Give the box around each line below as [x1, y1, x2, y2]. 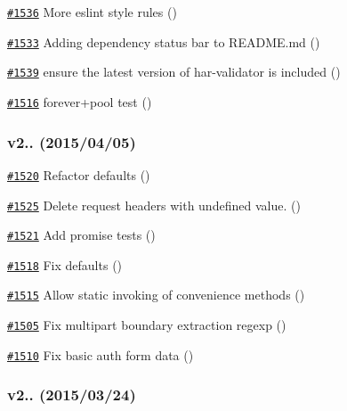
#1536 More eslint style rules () [7, 3, 177, 21]
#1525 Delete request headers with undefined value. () [7, 195, 301, 214]
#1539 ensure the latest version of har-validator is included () [7, 62, 341, 81]
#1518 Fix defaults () [7, 255, 123, 274]
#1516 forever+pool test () [7, 92, 152, 111]
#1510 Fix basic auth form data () [7, 345, 194, 364]
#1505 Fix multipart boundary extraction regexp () [7, 316, 286, 334]
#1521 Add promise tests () [7, 226, 156, 244]
